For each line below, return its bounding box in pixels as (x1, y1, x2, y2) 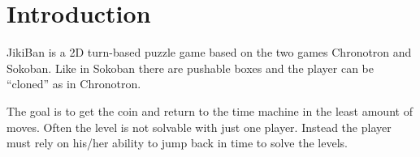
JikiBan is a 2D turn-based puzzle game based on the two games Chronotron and (6, 44, 412, 61)
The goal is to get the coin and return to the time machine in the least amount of (6, 102, 413, 119)
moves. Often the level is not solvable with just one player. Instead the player (6, 118, 392, 135)
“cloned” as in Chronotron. (6, 75, 141, 92)
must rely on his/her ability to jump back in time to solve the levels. (6, 134, 348, 151)
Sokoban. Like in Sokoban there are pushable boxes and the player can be (6, 59, 374, 76)
